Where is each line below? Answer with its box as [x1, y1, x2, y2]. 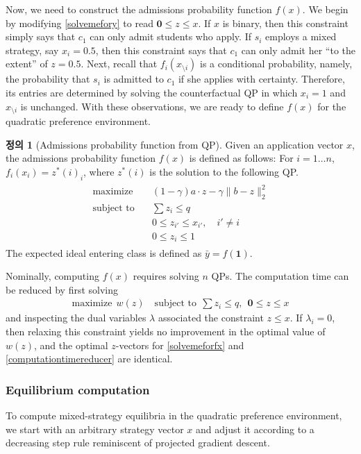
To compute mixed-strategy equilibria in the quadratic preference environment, [6, 407, 342, 422]
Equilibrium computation [6, 380, 150, 398]
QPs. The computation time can [211, 269, 349, 283]
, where [83, 164, 115, 178]
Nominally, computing [6, 269, 99, 283]
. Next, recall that [81, 56, 158, 71]
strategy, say [6, 42, 59, 57]
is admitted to [103, 72, 164, 86]
